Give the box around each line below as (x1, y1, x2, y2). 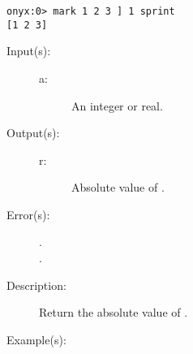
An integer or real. (71, 97, 163, 114)
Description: (6, 276, 66, 293)
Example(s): (6, 330, 66, 348)
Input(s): (6, 42, 51, 59)
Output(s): (6, 124, 60, 141)
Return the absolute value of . (39, 304, 188, 321)
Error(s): (6, 205, 50, 222)
